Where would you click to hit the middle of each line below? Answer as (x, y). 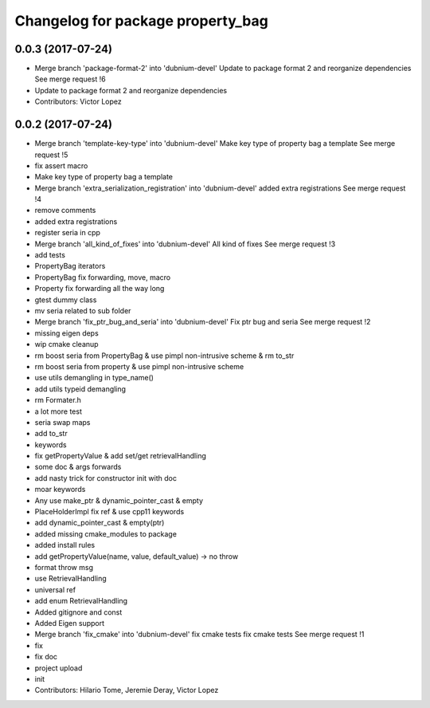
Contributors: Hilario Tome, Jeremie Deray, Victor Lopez (127, 690)
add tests (50, 255)
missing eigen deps (66, 333)
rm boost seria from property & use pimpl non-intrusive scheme (139, 366)
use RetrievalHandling (70, 579)
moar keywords (60, 490)
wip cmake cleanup (66, 344)
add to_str (51, 434)
